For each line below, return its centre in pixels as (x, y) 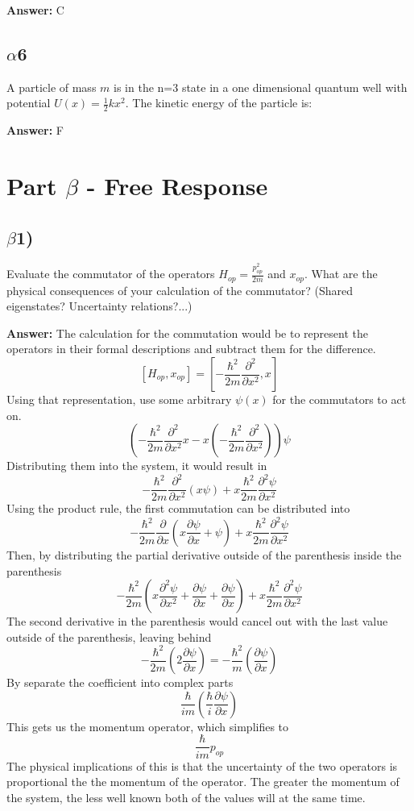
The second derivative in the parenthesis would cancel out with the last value (197, 621)
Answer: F (35, 130)
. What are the (341, 274)
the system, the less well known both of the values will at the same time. (186, 797)
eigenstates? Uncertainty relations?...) (99, 306)
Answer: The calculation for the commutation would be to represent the (187, 333)
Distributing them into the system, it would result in (137, 466)
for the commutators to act (339, 399)
